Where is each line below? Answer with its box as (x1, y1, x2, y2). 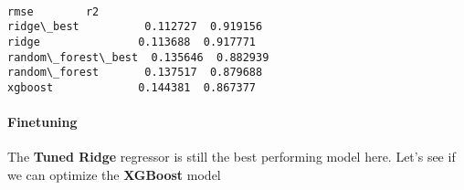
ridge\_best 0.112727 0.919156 (7, 20, 263, 34)
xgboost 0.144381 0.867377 (7, 80, 257, 94)
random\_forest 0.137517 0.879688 (7, 66, 263, 79)
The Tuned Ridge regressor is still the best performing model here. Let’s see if (7, 147, 456, 166)
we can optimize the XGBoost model (7, 164, 221, 184)
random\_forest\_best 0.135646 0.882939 (7, 50, 269, 64)
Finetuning (7, 112, 78, 132)
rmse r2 (7, 5, 100, 18)
